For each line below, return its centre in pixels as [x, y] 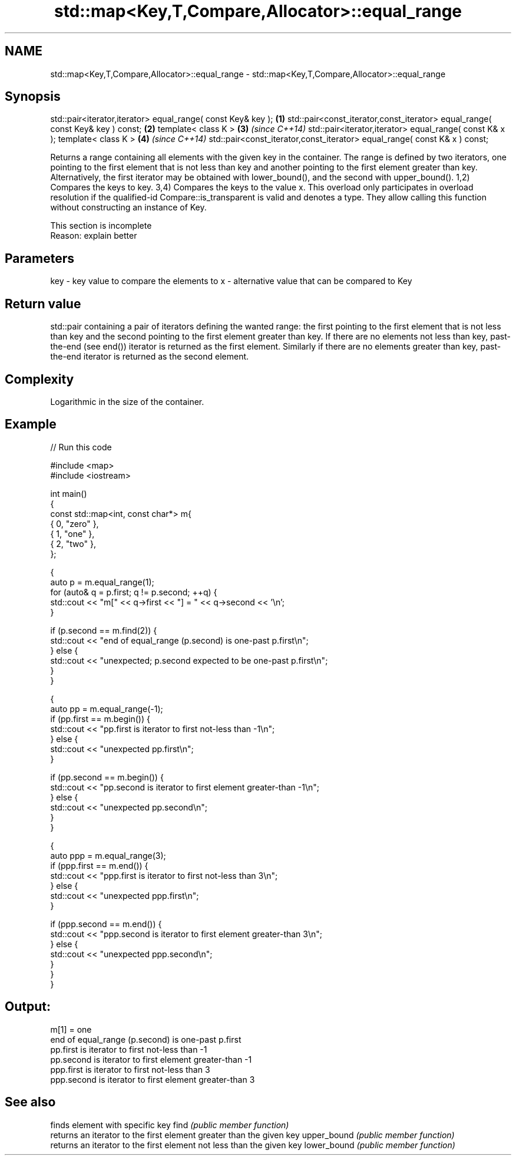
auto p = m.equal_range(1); [102, 582]
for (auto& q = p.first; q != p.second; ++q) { [134, 592]
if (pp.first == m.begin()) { [100, 719]
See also [30, 1102]
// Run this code [81, 447]
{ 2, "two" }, [73, 543]
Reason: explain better [94, 236]
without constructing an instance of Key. [128, 207]
